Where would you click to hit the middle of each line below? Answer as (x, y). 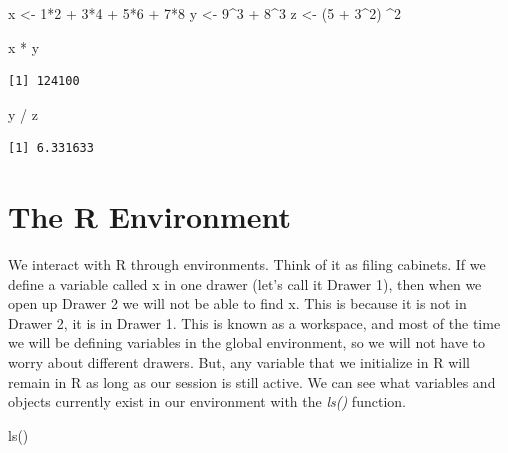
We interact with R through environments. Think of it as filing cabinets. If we (247, 264)
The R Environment (150, 216)
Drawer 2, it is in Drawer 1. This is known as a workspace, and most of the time (254, 322)
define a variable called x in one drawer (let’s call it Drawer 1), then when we (245, 283)
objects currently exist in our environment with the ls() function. (207, 401)
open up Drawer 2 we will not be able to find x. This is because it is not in (237, 303)
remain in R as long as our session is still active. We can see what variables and (252, 381)
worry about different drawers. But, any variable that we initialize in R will (239, 362)
